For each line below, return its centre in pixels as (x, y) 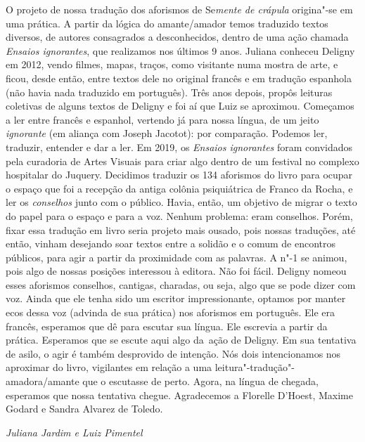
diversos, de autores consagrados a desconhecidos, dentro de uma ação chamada (177, 37)
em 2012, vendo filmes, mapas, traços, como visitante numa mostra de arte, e (172, 64)
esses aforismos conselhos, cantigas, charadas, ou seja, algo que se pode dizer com (181, 284)
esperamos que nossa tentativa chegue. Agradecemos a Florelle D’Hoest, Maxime (180, 395)
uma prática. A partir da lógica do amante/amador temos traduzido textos (167, 23)
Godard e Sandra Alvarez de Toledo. (84, 409)
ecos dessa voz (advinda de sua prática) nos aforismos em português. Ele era (170, 312)
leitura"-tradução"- (255, 367)
